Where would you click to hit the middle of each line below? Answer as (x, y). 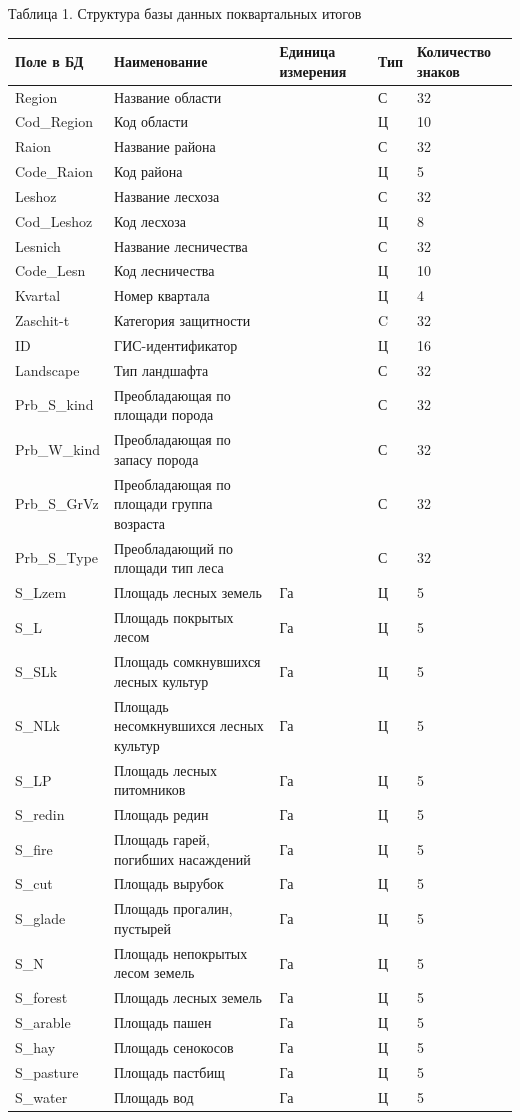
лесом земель (154, 972)
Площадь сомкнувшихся (187, 661)
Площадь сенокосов (174, 1046)
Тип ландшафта (161, 369)
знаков (438, 70)
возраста (140, 522)
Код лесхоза (150, 220)
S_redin (40, 814)
